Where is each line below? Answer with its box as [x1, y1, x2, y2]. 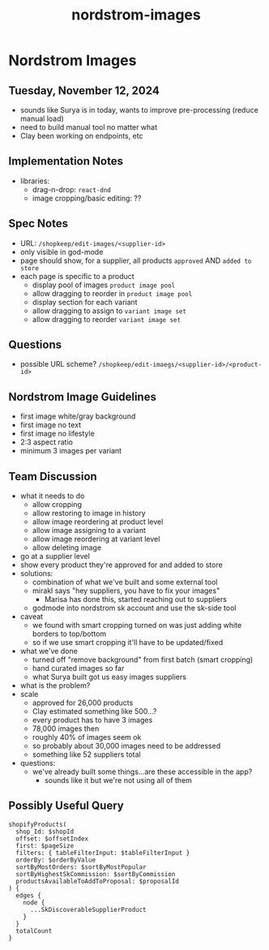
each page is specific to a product [19, 271, 135, 281]
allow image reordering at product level [32, 517, 164, 527]
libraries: [19, 176, 50, 186]
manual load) [19, 114, 65, 123]
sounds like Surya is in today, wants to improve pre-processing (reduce [19, 105, 259, 114]
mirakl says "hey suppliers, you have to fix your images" [32, 586, 220, 595]
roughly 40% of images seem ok [32, 733, 142, 742]
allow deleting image [32, 543, 102, 552]
